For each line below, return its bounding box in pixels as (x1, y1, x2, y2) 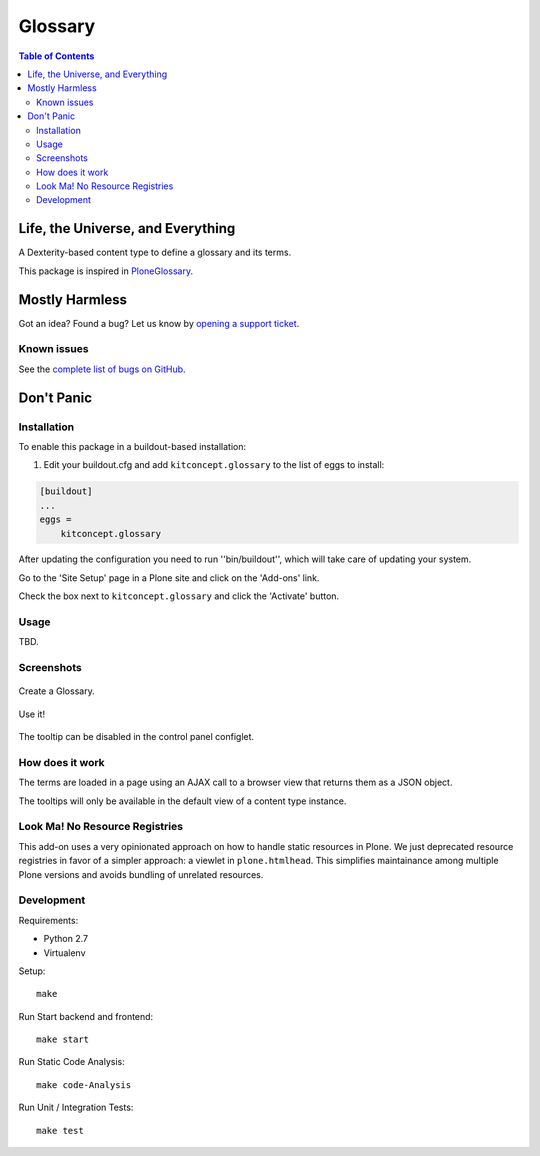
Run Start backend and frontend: (18, 1010, 154, 1022)
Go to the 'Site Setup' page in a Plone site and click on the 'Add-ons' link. (18, 571, 320, 584)
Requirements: (18, 914, 79, 926)
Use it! (18, 708, 45, 720)
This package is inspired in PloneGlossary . (18, 265, 194, 277)
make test (36, 1125, 84, 1136)
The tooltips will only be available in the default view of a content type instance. (18, 795, 347, 807)
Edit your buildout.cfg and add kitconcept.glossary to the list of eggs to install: (43, 459, 385, 471)
